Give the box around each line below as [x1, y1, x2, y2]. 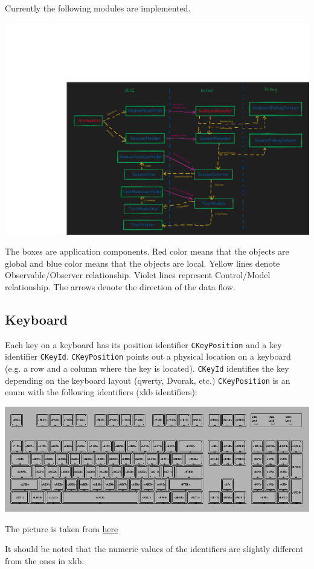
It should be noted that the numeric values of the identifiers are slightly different [5, 542, 304, 555]
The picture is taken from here [5, 522, 118, 535]
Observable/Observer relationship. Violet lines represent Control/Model [5, 269, 271, 281]
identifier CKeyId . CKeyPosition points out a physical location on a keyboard [5, 350, 291, 363]
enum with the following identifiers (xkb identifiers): [5, 386, 197, 398]
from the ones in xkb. [5, 554, 85, 567]
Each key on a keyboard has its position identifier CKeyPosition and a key [5, 338, 282, 351]
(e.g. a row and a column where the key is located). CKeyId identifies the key [5, 362, 289, 374]
